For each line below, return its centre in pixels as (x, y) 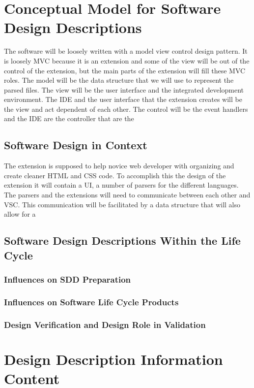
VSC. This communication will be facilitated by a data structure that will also (122, 204)
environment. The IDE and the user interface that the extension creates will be (123, 99)
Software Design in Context (76, 145)
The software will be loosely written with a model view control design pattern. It (126, 51)
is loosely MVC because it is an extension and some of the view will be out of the (127, 60)
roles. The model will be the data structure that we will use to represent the (119, 80)
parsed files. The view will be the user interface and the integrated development (124, 89)
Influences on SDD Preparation (68, 279)
